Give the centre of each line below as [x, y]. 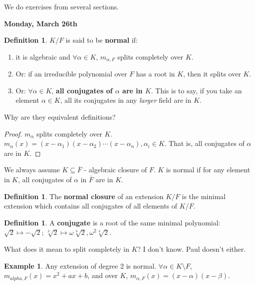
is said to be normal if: [102, 40]
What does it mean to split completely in [67, 249]
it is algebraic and [43, 56]
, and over [103, 275]
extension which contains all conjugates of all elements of [91, 206]
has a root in [156, 74]
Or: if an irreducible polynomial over [71, 74]
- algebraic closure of [116, 170]
